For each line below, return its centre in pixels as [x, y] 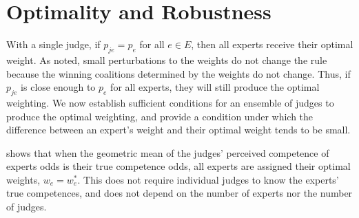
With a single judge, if [53, 44]
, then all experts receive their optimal [272, 44]
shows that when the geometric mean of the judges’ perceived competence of [168, 152]
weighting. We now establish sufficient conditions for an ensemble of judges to [170, 102]
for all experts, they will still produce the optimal [215, 87]
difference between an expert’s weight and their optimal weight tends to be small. [178, 130]
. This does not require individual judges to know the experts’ [208, 179]
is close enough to [58, 87]
